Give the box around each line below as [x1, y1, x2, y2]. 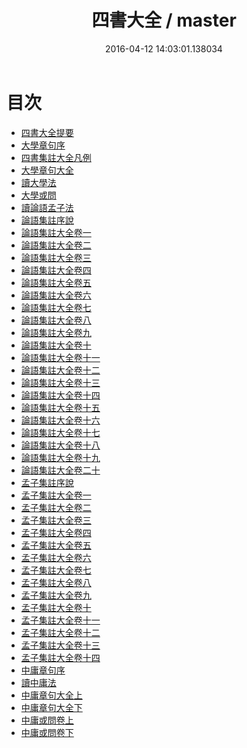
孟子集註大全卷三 [20, 514, 92, 526]
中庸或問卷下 [20, 726, 74, 738]
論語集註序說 [20, 214, 74, 226]
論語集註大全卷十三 [20, 376, 101, 388]
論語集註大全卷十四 [20, 389, 101, 401]
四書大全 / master [91, 9, 237, 32]
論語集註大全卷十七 [20, 426, 101, 438]
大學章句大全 [20, 164, 74, 176]
